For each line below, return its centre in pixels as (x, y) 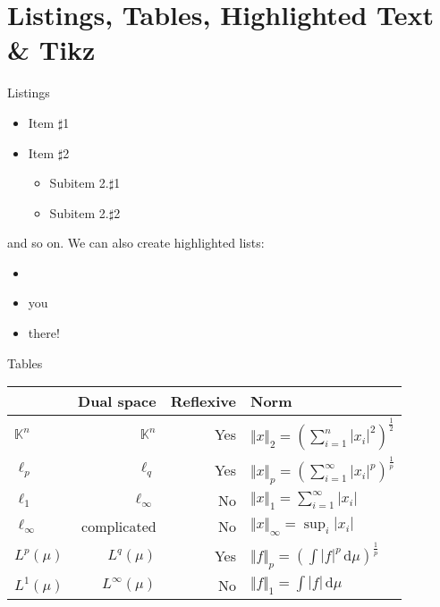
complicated (119, 527)
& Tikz (51, 50)
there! (44, 333)
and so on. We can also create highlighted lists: (136, 243)
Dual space (117, 401)
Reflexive (203, 401)
